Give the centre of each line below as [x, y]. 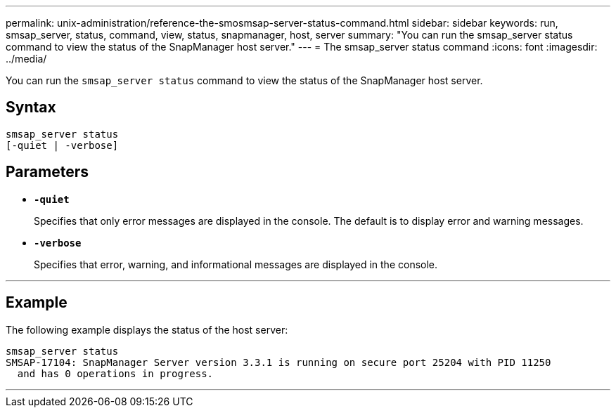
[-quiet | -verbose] [62, 145]
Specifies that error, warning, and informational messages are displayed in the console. [236, 264]
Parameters [47, 172]
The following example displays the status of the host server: [147, 329]
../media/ [26, 59]
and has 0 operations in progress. [115, 373]
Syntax [31, 107]
